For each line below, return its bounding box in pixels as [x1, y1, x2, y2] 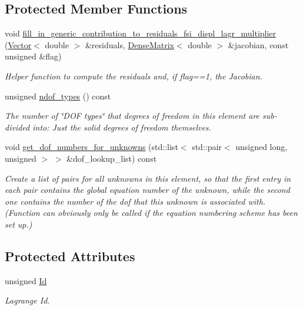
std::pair [192, 141, 222, 153]
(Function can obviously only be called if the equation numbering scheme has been [5, 206, 298, 219]
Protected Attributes [5, 246, 135, 265]
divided [5, 121, 30, 133]
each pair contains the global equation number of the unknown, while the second [5, 184, 290, 196]
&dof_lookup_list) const [66, 152, 157, 164]
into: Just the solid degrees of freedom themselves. [32, 121, 211, 133]
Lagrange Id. [5, 294, 50, 306]
